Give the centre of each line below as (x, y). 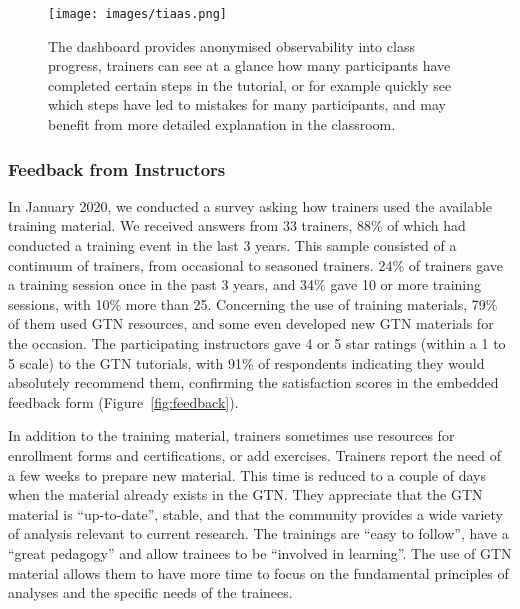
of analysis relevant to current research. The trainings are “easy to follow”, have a (258, 533)
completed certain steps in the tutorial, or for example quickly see (250, 84)
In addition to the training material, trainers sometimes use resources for (231, 435)
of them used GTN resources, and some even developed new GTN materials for (251, 323)
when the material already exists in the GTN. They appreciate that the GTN (245, 494)
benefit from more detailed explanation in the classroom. (222, 124)
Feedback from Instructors (117, 168)
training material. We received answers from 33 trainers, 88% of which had (237, 225)
